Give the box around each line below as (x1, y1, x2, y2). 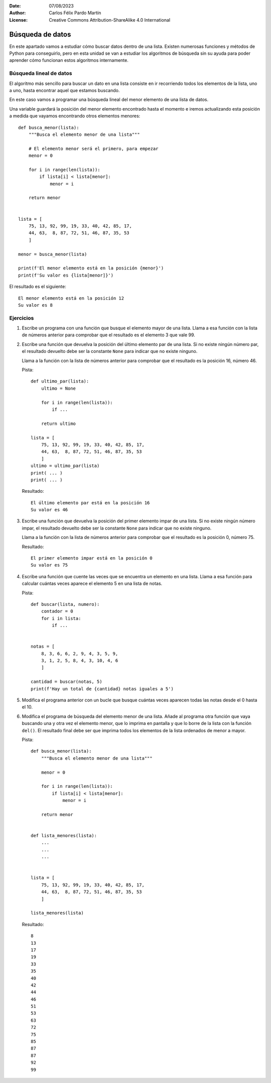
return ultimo (41, 420, 76, 426)
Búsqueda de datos (9, 30, 71, 39)
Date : (9, 3, 21, 9)
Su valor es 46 (31, 507, 68, 513)
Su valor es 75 (31, 562, 68, 568)
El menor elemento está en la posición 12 (18, 295, 124, 301)
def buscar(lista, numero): (31, 601, 100, 607)
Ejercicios (9, 314, 34, 321)
